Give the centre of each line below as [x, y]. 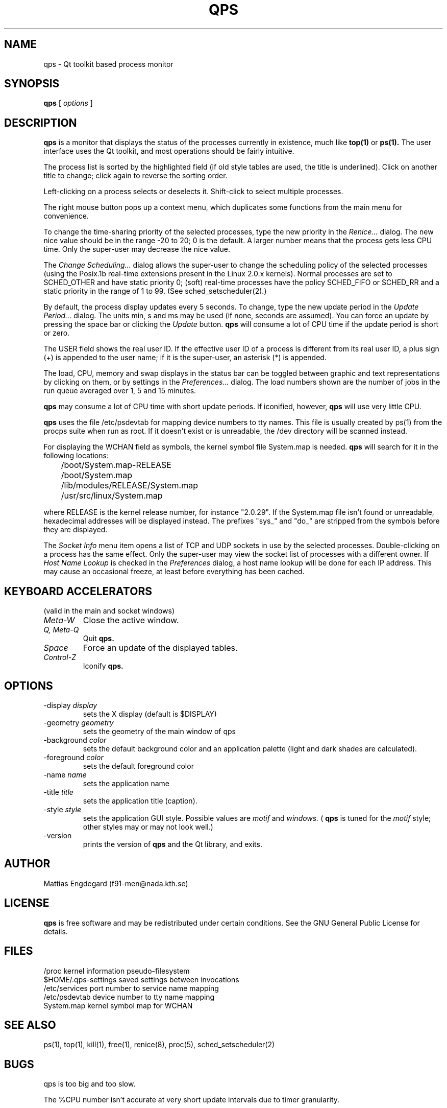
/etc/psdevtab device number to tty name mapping [129, 997]
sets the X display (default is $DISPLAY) [150, 714]
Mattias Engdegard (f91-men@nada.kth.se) [116, 883]
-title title [58, 792]
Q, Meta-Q [61, 630]
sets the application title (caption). [140, 800]
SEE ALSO [30, 1025]
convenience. [66, 216]
